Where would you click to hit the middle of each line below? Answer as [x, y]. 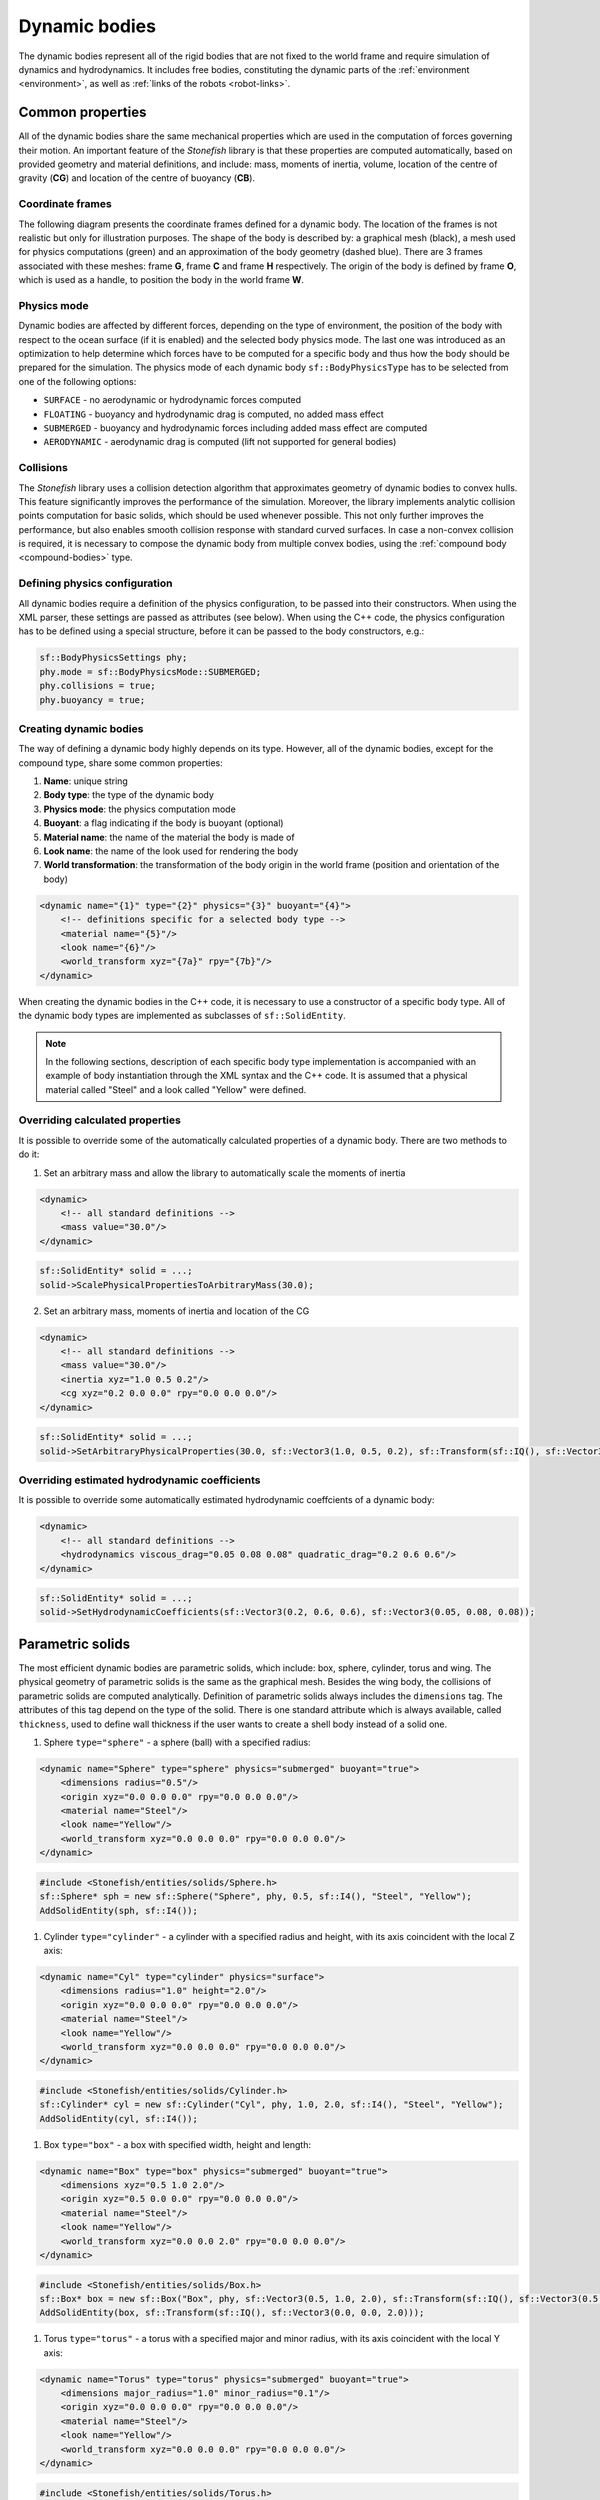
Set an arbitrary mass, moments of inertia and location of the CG [176, 1311]
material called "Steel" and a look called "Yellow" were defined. [176, 1089]
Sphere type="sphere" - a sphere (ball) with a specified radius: [177, 1742]
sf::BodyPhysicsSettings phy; [113, 658]
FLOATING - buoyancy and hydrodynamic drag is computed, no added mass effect [213, 414]
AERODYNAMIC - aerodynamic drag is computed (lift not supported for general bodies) [220, 442]
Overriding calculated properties [100, 1120]
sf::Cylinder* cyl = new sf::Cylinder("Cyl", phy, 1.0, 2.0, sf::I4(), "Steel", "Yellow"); [271, 2104]
